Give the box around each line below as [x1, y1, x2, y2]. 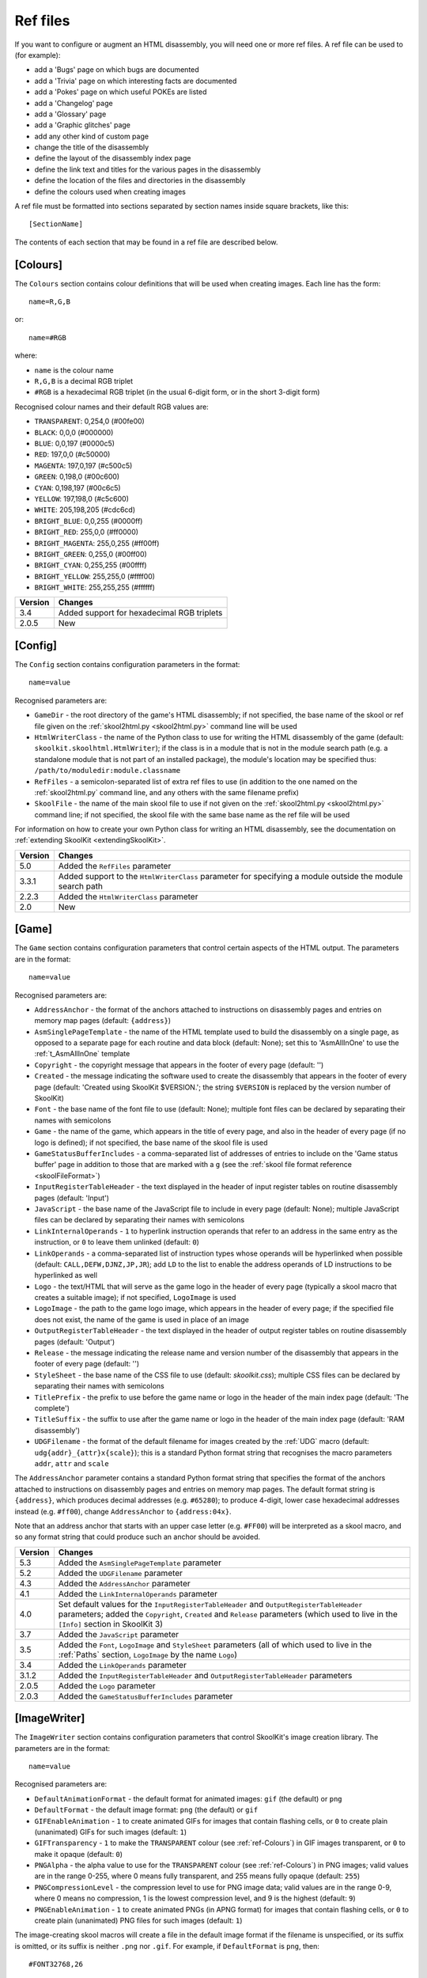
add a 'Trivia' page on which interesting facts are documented [34, 76, 237, 85]
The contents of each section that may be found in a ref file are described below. [14, 237, 278, 247]
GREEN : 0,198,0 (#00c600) [34, 472, 120, 482]
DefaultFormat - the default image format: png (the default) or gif [34, 1805, 259, 1815]
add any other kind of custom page [34, 131, 149, 141]
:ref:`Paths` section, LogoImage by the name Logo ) [58, 1649, 237, 1660]
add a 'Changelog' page [34, 98, 114, 108]
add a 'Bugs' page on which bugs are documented [34, 65, 199, 74]
